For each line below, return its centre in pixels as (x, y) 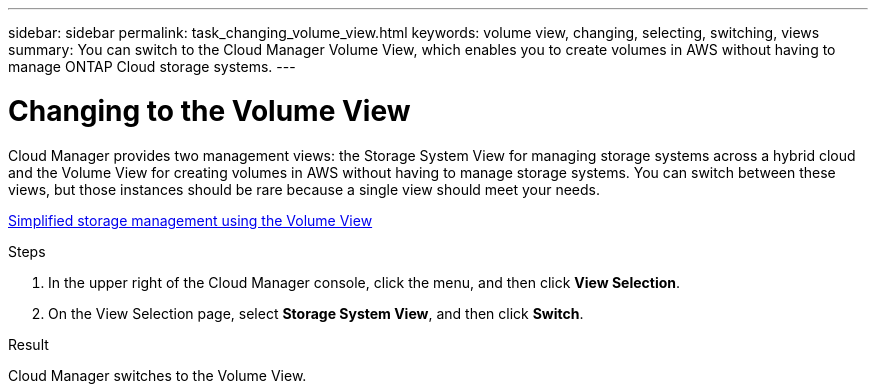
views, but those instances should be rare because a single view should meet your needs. (304, 189)
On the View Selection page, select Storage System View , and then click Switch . (316, 313)
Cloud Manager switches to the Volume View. (157, 375)
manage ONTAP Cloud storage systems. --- (152, 66)
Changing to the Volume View (209, 110)
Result (28, 344)
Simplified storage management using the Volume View (190, 220)
